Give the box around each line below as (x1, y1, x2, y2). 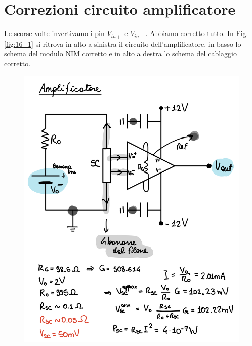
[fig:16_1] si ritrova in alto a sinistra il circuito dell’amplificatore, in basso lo (4, 38, 241, 49)
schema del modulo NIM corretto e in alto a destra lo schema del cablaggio (4, 48, 237, 59)
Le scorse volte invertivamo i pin (4, 28, 105, 39)
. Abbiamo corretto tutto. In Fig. (145, 28, 248, 39)
